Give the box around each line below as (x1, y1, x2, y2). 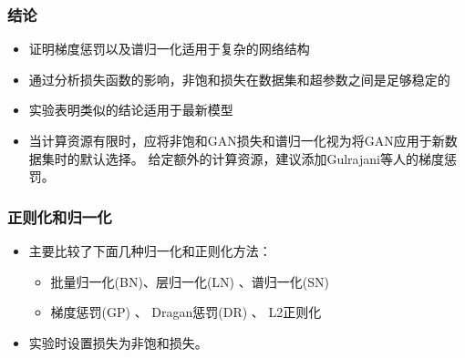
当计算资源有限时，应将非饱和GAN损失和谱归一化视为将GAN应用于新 (28, 131, 445, 149)
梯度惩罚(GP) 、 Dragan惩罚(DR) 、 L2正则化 (50, 302, 322, 322)
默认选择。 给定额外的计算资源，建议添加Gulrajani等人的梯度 (79, 148, 444, 168)
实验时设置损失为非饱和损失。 (28, 332, 208, 352)
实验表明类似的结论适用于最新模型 (28, 100, 233, 119)
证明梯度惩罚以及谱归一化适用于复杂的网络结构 (28, 39, 310, 58)
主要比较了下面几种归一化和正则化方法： (28, 241, 272, 260)
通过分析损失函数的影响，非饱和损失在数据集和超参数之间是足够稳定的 (28, 69, 450, 88)
